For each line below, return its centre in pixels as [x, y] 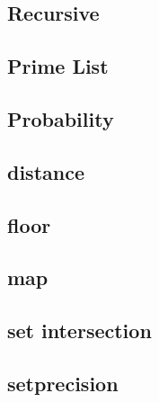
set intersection [79, 331]
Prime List [58, 66]
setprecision [63, 383]
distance [46, 171]
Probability [61, 118]
